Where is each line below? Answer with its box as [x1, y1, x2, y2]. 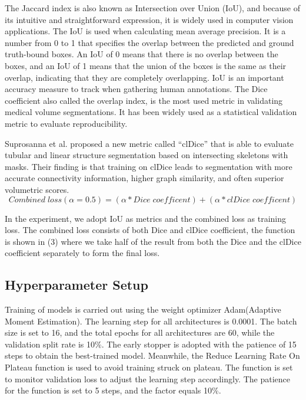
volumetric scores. [5, 183, 69, 195]
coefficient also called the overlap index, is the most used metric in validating [5, 94, 283, 106]
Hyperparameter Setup [5, 276, 148, 294]
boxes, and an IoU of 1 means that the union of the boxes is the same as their [5, 59, 287, 71]
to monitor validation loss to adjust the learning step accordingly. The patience [5, 372, 291, 385]
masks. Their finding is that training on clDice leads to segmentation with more [5, 160, 292, 172]
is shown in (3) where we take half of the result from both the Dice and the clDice [5, 235, 301, 247]
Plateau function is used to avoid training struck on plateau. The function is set [5, 361, 293, 373]
